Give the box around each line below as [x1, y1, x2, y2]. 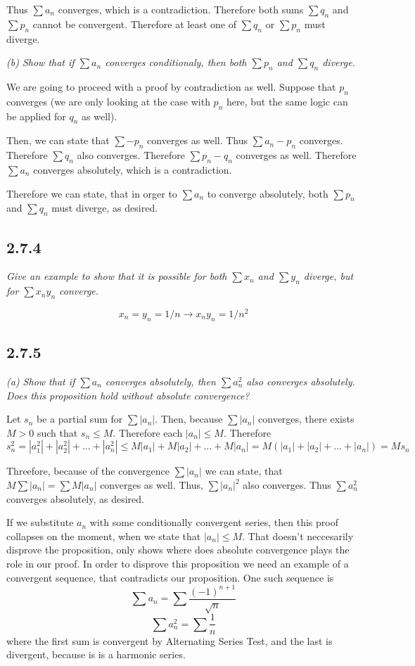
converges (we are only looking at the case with [6, 94, 210, 108]
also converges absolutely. [246, 374, 355, 389]
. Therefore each [113, 425, 183, 440]
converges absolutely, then [105, 374, 216, 389]
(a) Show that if [6, 374, 75, 389]
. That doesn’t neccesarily [242, 528, 354, 543]
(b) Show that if [6, 55, 75, 70]
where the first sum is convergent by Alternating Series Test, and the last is [6, 633, 333, 648]
